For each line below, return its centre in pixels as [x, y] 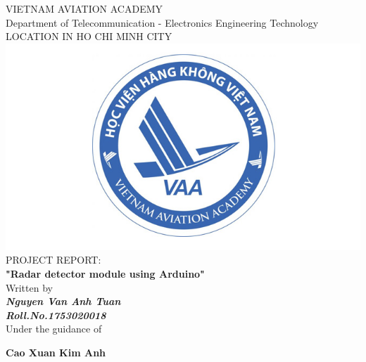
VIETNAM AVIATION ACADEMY [84, 8]
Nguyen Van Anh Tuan [63, 301]
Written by [29, 287]
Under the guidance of [54, 329]
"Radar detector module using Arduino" [105, 273]
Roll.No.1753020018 [56, 315]
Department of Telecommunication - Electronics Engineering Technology [162, 22]
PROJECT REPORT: [53, 260]
